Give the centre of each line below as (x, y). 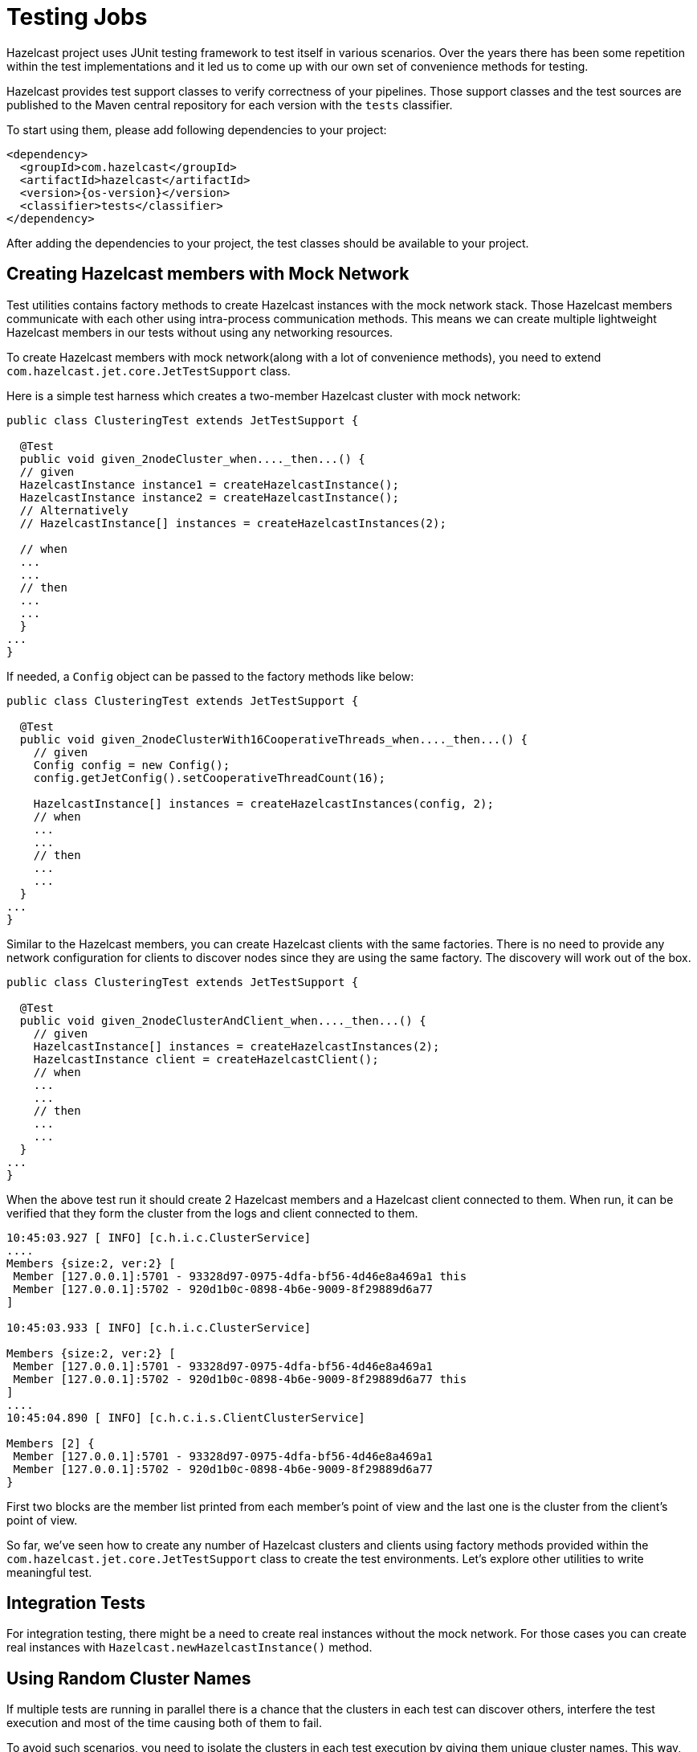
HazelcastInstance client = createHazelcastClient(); (206, 1059)
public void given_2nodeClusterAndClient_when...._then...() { (223, 1020)
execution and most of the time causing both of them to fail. (164, 1723)
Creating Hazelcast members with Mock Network (208, 274)
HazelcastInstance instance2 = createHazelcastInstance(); (209, 497)
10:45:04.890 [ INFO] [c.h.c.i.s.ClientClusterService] (186, 1417)
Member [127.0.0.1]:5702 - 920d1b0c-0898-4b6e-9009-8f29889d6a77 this (240, 1379)
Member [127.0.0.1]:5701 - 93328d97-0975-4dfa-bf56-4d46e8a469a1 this (240, 1276)
